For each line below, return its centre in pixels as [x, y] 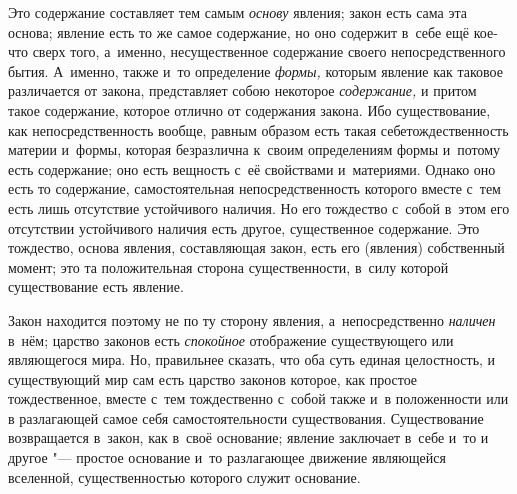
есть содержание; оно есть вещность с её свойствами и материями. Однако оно [252, 168]
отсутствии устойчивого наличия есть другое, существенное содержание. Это [244, 227]
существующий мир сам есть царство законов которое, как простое [213, 378]
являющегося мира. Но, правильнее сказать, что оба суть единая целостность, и [252, 359]
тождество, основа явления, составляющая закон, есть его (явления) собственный [256, 247]
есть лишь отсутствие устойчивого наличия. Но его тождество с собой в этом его [259, 207]
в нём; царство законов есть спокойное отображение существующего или [231, 339]
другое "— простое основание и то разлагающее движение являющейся [227, 457]
